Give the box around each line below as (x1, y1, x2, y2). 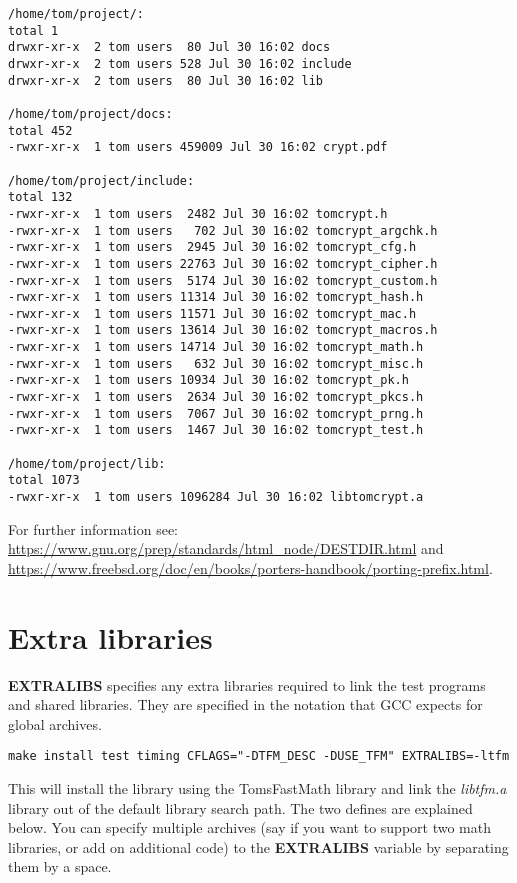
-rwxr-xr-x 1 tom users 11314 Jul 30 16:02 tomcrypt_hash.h (8, 290, 424, 305)
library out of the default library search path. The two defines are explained (8, 797, 473, 818)
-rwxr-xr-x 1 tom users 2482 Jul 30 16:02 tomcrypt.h (8, 206, 388, 221)
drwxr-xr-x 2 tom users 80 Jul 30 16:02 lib (8, 73, 323, 88)
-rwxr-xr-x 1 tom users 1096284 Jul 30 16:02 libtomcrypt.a (8, 490, 424, 505)
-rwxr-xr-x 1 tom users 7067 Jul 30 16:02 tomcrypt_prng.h (8, 406, 424, 421)
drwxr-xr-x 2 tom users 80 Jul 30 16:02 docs (8, 40, 331, 55)
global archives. (8, 713, 102, 734)
